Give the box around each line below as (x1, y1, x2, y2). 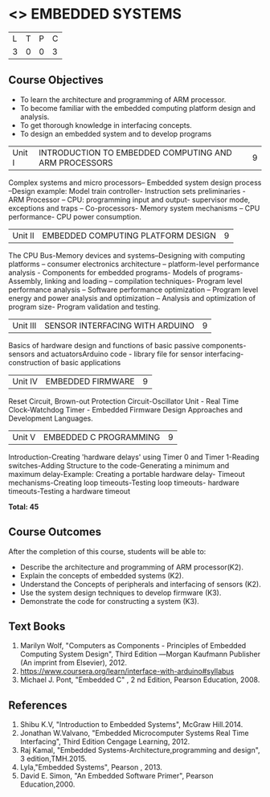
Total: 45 (8, 502, 39, 511)
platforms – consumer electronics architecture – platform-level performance (8, 259, 260, 269)
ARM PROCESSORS (39, 157, 113, 168)
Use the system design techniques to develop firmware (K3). (19, 588, 222, 598)
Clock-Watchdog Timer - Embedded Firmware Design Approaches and (8, 405, 243, 414)
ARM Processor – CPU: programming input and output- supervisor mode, (8, 195, 251, 204)
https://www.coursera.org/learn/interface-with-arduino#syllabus (19, 667, 235, 676)
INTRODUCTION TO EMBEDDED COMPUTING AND (39, 146, 233, 158)
